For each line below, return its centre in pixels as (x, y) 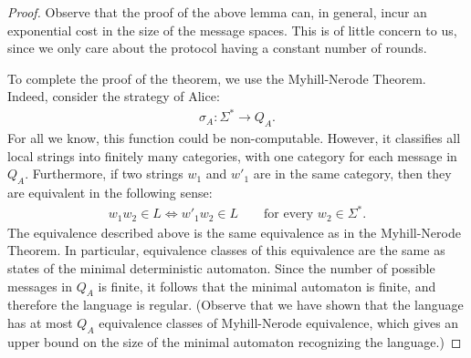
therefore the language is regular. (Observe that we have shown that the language (235, 305)
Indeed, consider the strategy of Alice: (114, 96)
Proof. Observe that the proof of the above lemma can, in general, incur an (217, 12)
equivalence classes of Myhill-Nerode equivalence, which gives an (279, 323)
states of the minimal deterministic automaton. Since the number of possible (221, 268)
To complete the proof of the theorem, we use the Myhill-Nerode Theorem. (217, 78)
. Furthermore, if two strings (104, 174)
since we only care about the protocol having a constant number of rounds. (217, 48)
